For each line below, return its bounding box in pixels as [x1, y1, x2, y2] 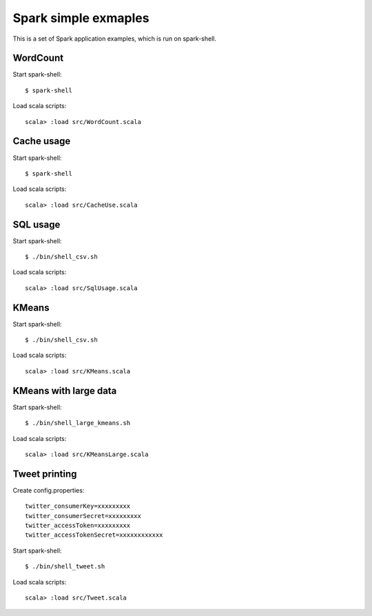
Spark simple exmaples [12, 10, 149, 25]
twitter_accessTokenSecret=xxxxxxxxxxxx [25, 531, 163, 539]
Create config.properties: [12, 486, 85, 494]
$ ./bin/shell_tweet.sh [25, 562, 105, 571]
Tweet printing [12, 468, 77, 480]
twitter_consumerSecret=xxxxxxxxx [25, 512, 141, 520]
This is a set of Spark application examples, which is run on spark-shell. [12, 34, 217, 43]
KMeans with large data [12, 384, 117, 396]
